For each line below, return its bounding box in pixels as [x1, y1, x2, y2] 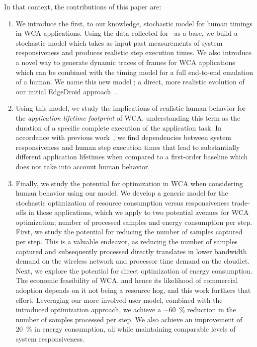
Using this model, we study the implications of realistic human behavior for [15, 103, 246, 113]
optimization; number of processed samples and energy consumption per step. [15, 216, 253, 227]
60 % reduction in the [169, 304, 236, 315]
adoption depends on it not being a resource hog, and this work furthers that [15, 285, 251, 295]
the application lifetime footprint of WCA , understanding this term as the [15, 112, 241, 123]
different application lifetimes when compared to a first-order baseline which [15, 151, 248, 162]
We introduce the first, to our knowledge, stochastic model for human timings [15, 18, 253, 28]
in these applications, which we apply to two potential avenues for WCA [28, 207, 249, 217]
